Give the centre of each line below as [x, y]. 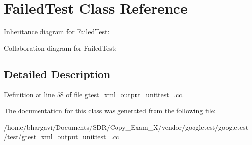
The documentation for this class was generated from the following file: [110, 111]
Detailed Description [57, 74]
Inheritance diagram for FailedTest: [57, 31]
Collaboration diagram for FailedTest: [60, 47]
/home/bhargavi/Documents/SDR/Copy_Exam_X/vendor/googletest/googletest [126, 127]
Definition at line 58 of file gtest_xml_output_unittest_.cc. [94, 94]
